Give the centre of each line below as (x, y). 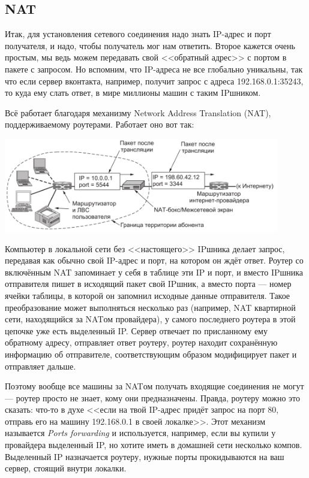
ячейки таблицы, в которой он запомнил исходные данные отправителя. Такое (148, 295)
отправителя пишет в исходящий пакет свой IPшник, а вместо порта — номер (148, 284)
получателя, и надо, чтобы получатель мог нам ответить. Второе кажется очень (150, 45)
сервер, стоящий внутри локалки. (66, 468)
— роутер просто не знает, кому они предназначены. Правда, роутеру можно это (153, 397)
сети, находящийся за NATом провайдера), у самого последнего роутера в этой (150, 319)
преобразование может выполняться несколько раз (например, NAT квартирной (150, 307)
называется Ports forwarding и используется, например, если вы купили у (140, 433)
